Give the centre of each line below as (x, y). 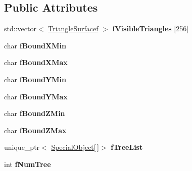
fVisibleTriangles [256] (151, 28)
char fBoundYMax (36, 96)
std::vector (20, 28)
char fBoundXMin (35, 45)
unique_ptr (22, 147)
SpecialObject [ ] (75, 147)
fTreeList (127, 147)
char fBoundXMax (36, 62)
